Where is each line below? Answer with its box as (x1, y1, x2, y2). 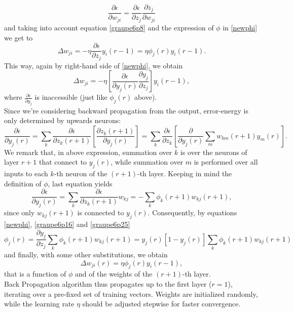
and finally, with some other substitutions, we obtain (4, 249, 168, 260)
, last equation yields (48, 178, 113, 188)
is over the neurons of (180, 146, 247, 157)
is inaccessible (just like (34, 92, 107, 102)
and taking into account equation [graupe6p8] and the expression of (4, 22, 214, 32)
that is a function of (4, 268, 66, 279)
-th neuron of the (54, 168, 107, 179)
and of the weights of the (75, 268, 153, 279)
